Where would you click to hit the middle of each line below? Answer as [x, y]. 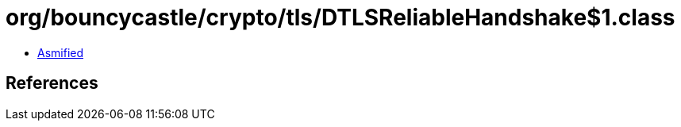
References [52, 83]
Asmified [61, 52]
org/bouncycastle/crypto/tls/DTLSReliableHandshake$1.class [340, 17]
